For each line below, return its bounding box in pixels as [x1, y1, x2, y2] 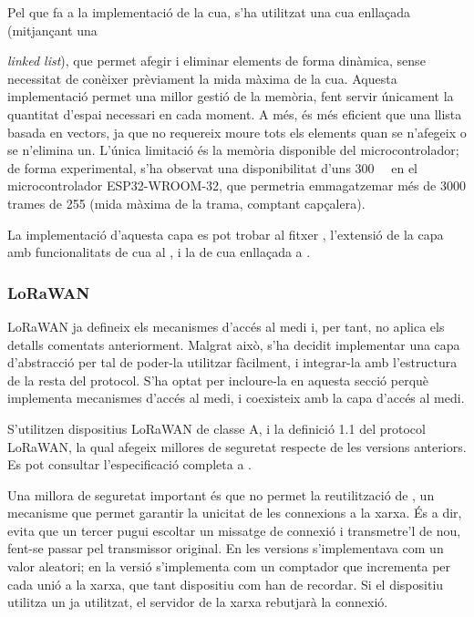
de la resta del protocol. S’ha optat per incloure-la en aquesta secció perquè [7, 370, 429, 389]
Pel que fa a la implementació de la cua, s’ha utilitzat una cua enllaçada [7, 3, 411, 21]
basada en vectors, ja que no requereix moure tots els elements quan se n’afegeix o [7, 122, 467, 141]
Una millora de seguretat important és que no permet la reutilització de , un [7, 485, 435, 504]
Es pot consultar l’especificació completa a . [7, 455, 252, 474]
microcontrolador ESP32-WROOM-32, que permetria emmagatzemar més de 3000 [7, 176, 466, 195]
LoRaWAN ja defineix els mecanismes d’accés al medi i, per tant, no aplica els [7, 316, 445, 335]
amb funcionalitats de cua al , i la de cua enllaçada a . [7, 242, 311, 262]
